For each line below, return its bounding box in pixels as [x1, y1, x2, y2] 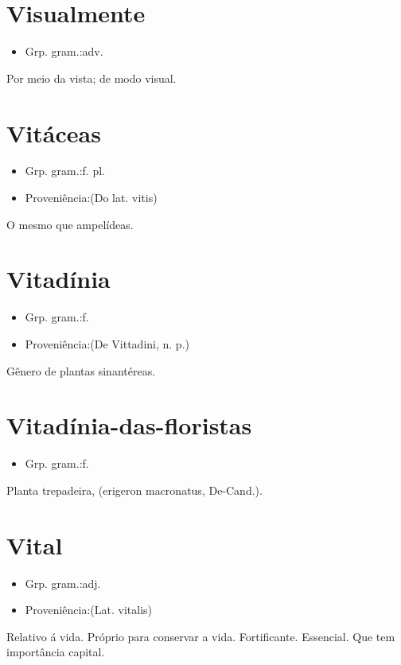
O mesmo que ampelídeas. [6, 216, 134, 232]
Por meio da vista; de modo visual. [6, 69, 177, 86]
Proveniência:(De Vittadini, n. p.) [25, 335, 189, 352]
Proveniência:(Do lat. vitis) [25, 189, 158, 206]
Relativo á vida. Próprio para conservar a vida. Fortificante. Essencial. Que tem [6, 628, 395, 644]
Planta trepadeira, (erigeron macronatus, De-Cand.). [6, 481, 263, 498]
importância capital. [6, 644, 105, 660]
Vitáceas [6, 116, 101, 149]
